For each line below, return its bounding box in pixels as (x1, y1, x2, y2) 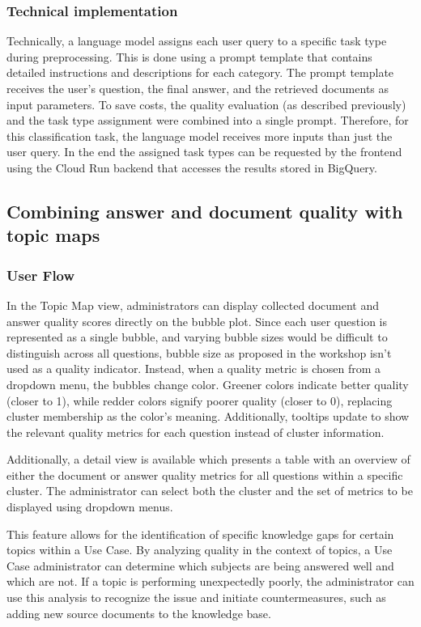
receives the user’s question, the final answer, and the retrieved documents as (6, 80, 389, 96)
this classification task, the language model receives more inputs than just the (6, 127, 393, 144)
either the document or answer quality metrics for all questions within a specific (6, 466, 403, 483)
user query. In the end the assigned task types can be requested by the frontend (6, 143, 402, 160)
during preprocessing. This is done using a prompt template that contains (6, 48, 372, 65)
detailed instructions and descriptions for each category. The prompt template (6, 64, 394, 81)
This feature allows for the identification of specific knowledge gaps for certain (6, 525, 394, 542)
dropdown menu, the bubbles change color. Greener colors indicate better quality (6, 375, 409, 392)
